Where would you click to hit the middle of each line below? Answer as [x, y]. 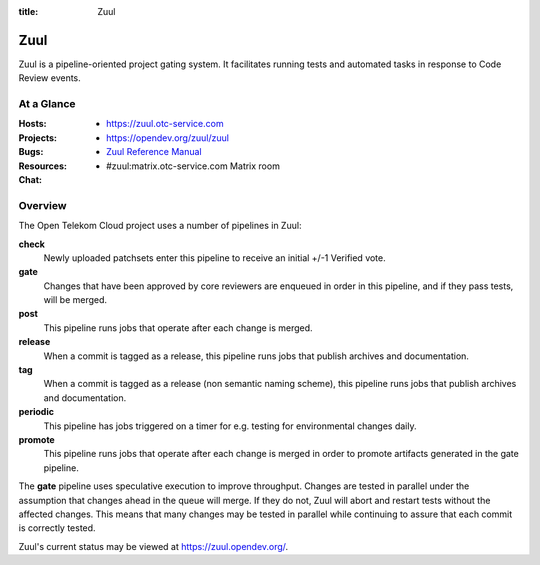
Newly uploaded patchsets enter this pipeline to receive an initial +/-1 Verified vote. [215, 257]
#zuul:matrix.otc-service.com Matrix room [193, 166]
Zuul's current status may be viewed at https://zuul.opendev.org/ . [153, 546]
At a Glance [47, 104]
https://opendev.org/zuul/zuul [168, 137]
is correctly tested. [57, 528]
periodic [36, 412]
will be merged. [75, 300]
